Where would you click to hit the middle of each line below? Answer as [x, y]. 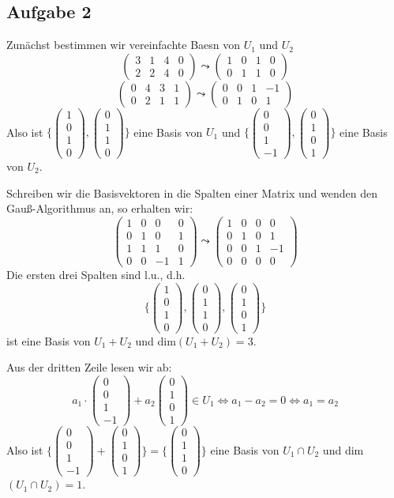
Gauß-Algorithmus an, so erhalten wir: [100, 208]
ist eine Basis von [49, 340]
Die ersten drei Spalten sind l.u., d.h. [96, 274]
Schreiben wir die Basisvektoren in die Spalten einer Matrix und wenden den [192, 192]
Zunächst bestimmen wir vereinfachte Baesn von [124, 45]
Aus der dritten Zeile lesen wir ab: [89, 367]
